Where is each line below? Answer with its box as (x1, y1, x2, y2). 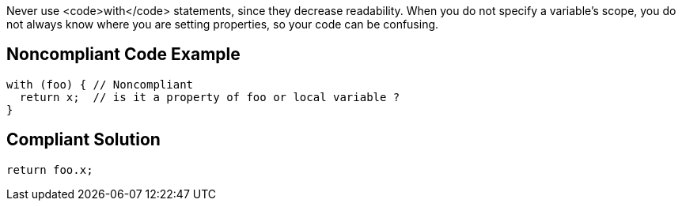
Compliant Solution (6, 130, 161, 150)
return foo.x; (6, 163, 93, 176)
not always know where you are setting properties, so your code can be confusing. (6, 17, 439, 31)
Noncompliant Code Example (6, 44, 241, 65)
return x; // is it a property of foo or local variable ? (19, 90, 400, 103)
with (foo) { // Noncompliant (6, 77, 194, 91)
